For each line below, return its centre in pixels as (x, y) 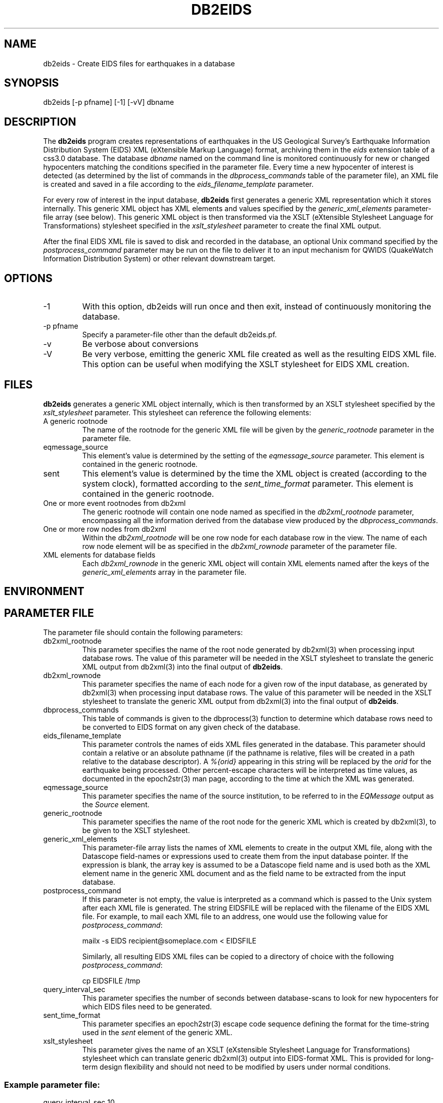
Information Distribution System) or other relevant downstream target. (159, 259)
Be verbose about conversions (140, 344)
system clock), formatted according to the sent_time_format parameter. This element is (248, 483)
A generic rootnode (75, 421)
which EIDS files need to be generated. (147, 1007)
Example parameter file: (52, 1085)
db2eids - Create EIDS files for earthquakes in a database (139, 63)
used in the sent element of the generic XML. (157, 1033)
